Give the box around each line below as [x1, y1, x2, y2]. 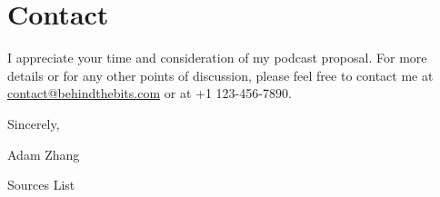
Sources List [7, 175, 75, 194]
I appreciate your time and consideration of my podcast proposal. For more [7, 48, 427, 67]
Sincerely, [7, 113, 60, 133]
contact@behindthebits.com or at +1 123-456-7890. [7, 84, 292, 103]
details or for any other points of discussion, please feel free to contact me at [7, 65, 434, 84]
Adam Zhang [7, 144, 80, 163]
